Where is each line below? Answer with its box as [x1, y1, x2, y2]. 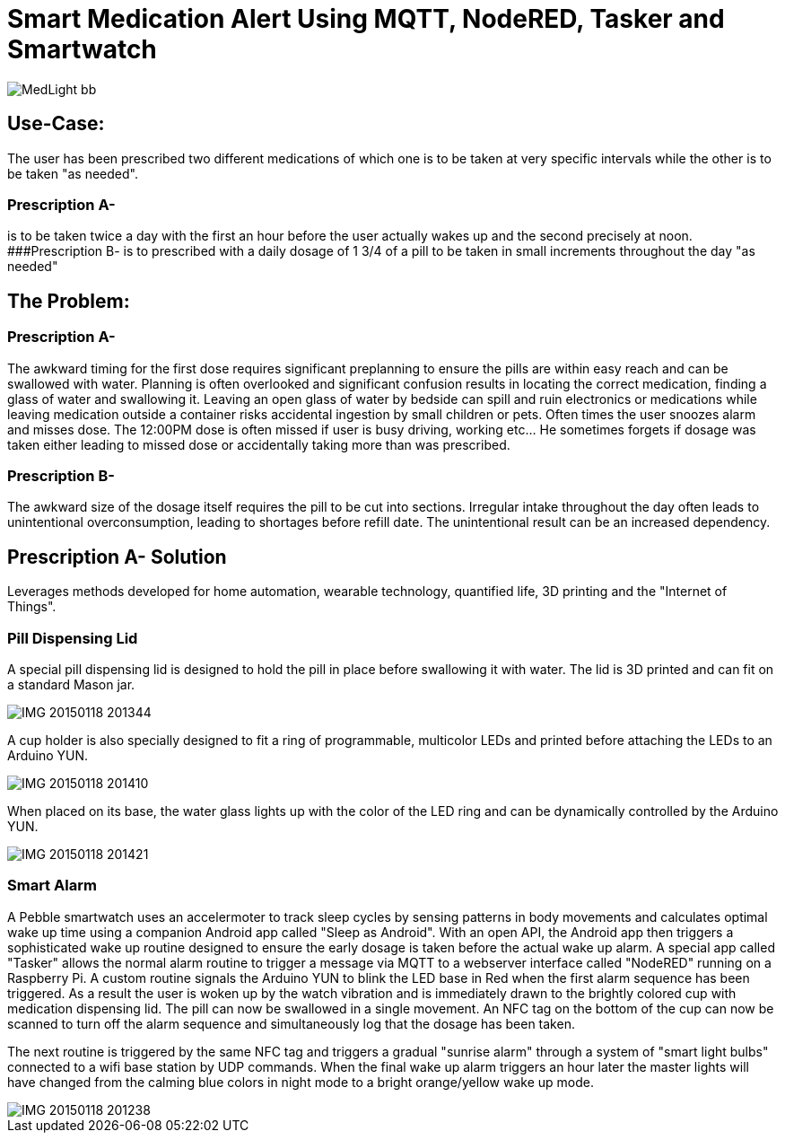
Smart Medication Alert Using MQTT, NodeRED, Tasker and [7, 4, 725, 34]
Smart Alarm [7, 876, 97, 895]
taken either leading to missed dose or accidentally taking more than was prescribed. [7, 436, 510, 452]
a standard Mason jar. [7, 676, 135, 692]
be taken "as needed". [7, 165, 138, 181]
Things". [7, 599, 57, 615]
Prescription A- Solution [7, 545, 227, 568]
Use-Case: [7, 112, 105, 136]
